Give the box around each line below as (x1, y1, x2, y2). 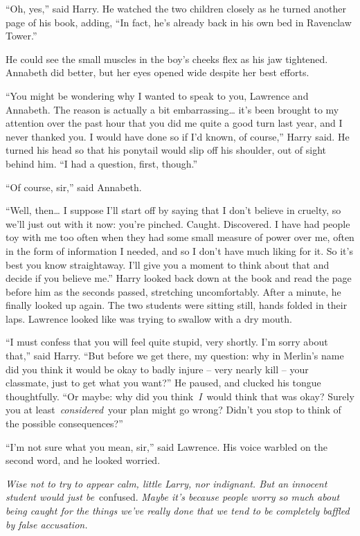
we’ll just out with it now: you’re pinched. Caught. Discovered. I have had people (6, 216, 350, 231)
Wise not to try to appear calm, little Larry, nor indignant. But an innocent (6, 476, 327, 490)
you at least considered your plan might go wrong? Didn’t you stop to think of (6, 402, 341, 417)
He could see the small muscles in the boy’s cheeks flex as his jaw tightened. (6, 51, 328, 66)
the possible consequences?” (6, 416, 123, 431)
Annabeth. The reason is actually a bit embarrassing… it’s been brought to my (6, 102, 339, 116)
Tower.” (6, 28, 37, 43)
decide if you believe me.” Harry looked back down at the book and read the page (6, 271, 352, 285)
